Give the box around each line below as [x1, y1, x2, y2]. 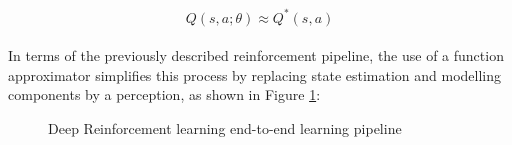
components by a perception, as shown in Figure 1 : [8, 84, 321, 105]
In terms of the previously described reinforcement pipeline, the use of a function [8, 45, 504, 66]
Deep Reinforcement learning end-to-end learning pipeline [48, 117, 402, 138]
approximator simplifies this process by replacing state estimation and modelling [8, 64, 502, 85]
